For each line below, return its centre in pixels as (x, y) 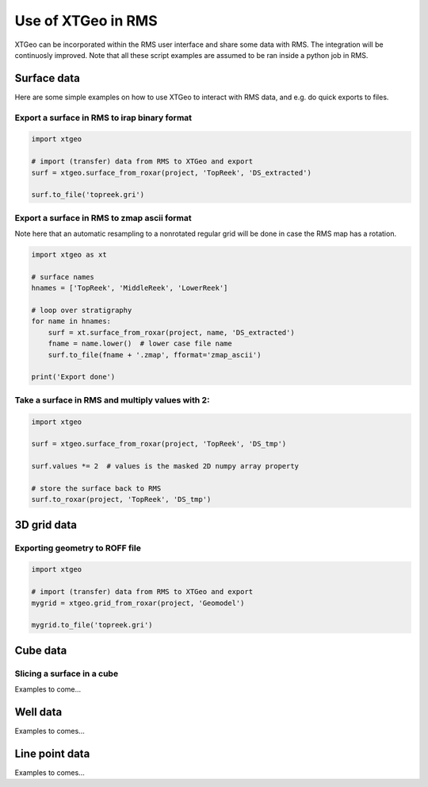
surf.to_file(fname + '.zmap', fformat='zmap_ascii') (155, 355)
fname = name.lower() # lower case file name (140, 344)
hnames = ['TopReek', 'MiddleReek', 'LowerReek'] (130, 288)
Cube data (41, 650)
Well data (38, 712)
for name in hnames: (71, 321)
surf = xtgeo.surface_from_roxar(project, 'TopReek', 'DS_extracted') (172, 172)
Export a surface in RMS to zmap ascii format (103, 218)
